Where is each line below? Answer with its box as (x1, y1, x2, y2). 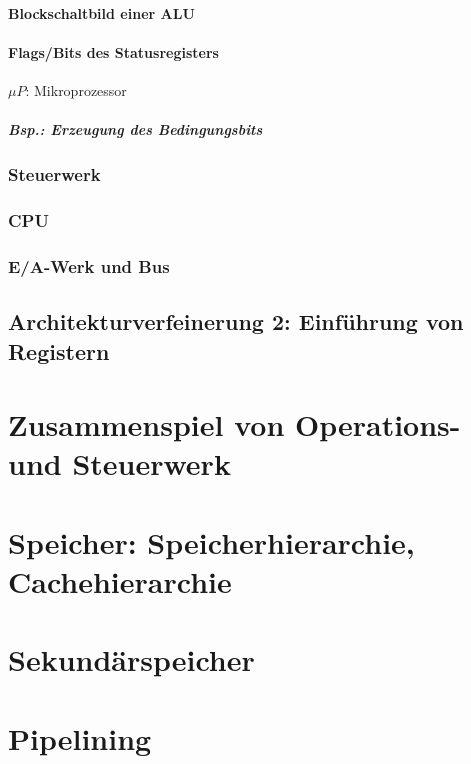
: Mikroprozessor (25, 79, 127, 100)
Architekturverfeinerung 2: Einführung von (8, 306, 464, 337)
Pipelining (8, 717, 152, 758)
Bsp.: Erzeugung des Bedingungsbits (8, 119, 263, 140)
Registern (8, 335, 110, 366)
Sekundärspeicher (8, 639, 255, 680)
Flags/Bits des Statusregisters (8, 41, 219, 62)
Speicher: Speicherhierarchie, (8, 521, 415, 562)
